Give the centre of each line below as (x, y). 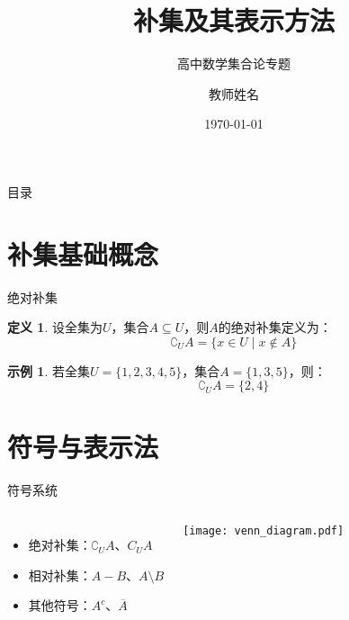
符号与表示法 (83, 446)
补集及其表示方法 (233, 20)
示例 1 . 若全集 (49, 370)
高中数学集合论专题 (234, 63)
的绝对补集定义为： (275, 327)
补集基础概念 (83, 253)
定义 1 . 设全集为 (55, 327)
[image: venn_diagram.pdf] (264, 531)
